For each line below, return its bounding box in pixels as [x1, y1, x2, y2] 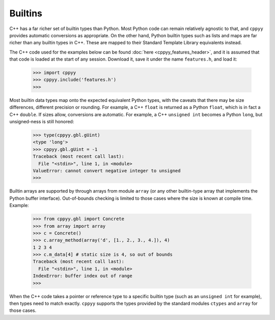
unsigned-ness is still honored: [9, 119, 74, 125]
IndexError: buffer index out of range [33, 273, 132, 279]
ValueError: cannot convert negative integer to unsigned [33, 168, 181, 173]
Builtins [9, 8, 43, 19]
